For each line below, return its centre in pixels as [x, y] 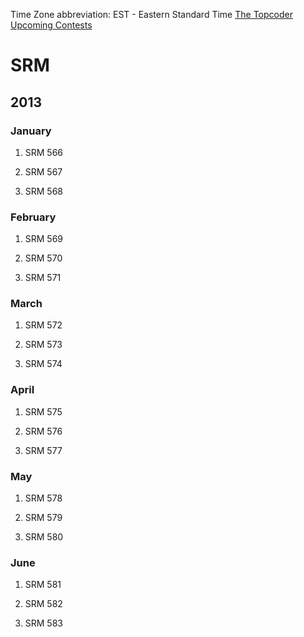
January [31, 131]
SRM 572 [43, 325]
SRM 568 [44, 191]
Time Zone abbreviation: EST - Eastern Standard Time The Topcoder [151, 14]
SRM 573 [43, 345]
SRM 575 [43, 411]
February [33, 217]
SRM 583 [43, 623]
